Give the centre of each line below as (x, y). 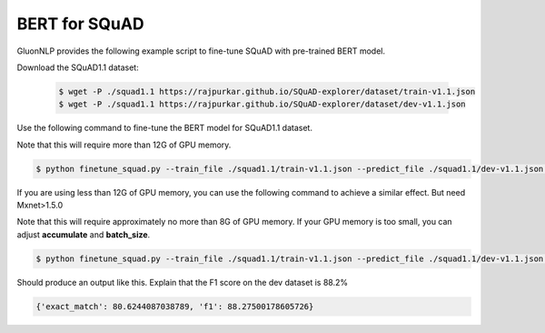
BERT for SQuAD (80, 24)
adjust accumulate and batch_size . (84, 234)
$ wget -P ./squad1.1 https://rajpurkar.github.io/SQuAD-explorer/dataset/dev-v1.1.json (263, 104)
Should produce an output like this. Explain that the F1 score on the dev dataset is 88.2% (183, 282)
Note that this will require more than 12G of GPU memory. (124, 145)
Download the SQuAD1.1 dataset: (78, 67)
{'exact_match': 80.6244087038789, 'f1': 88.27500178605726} (175, 306)
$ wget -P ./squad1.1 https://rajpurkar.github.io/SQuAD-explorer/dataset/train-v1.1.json (267, 91)
